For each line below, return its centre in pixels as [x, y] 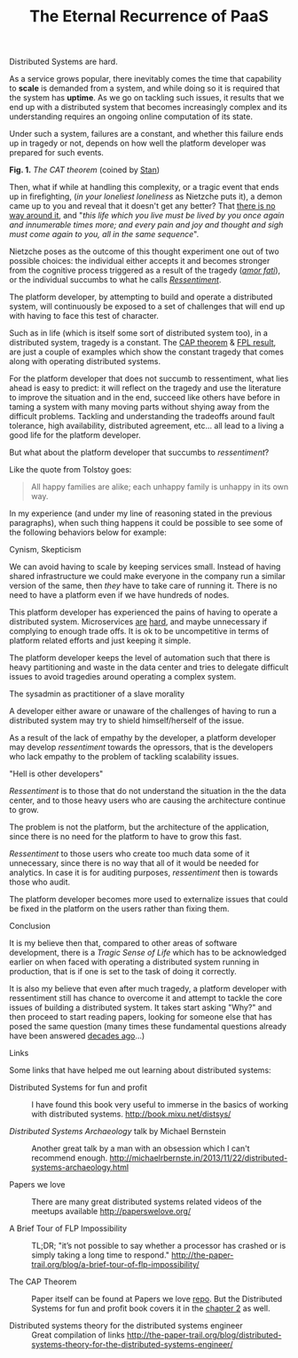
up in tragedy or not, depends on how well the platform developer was [137, 143]
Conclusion [30, 926]
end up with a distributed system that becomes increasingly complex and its [149, 107]
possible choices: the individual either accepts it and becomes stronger [140, 261]
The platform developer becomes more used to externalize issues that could [149, 900]
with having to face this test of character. [84, 316]
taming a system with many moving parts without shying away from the [140, 407]
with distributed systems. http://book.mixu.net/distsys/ [131, 1114]
